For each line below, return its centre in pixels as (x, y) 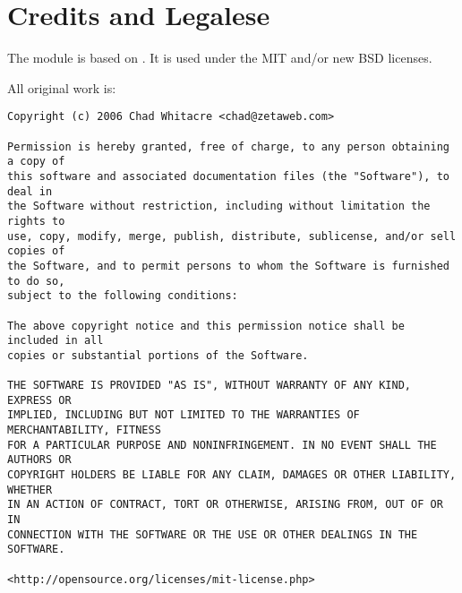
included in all (56, 341)
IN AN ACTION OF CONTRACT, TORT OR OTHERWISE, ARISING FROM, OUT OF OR (225, 505)
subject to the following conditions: (123, 296)
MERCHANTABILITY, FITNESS (84, 430)
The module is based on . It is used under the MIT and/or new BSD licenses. (220, 58)
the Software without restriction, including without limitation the (219, 206)
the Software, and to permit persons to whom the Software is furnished (228, 266)
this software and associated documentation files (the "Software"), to (228, 176)
